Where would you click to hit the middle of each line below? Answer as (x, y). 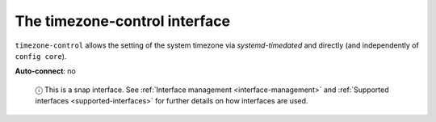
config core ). (41, 56)
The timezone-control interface (122, 21)
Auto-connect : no (45, 71)
